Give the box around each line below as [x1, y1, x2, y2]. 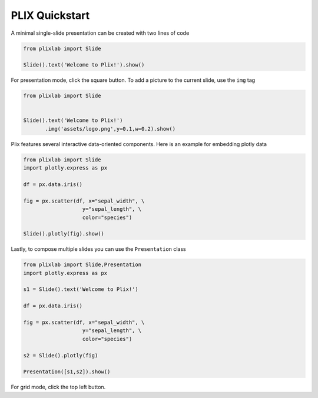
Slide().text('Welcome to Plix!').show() [23, 62, 145, 68]
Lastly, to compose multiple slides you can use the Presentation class [11, 246, 186, 253]
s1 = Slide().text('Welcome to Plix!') [23, 286, 138, 293]
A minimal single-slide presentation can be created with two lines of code [11, 29, 190, 37]
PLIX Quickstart [11, 9, 90, 22]
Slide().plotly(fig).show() [23, 230, 104, 237]
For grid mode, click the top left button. [11, 383, 106, 391]
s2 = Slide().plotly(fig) [23, 352, 98, 359]
